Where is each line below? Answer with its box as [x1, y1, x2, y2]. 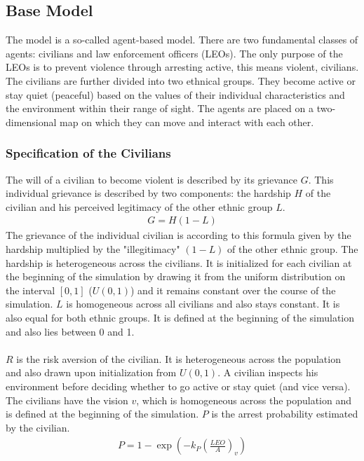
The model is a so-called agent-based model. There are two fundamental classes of [6, 32, 358, 47]
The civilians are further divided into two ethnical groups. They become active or [6, 73, 356, 88]
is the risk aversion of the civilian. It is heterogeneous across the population [16, 351, 341, 366]
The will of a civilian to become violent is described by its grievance [6, 172, 297, 186]
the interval [6, 282, 55, 297]
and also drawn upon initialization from [6, 365, 177, 380]
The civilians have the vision [6, 392, 128, 407]
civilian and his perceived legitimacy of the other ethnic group [6, 199, 273, 214]
